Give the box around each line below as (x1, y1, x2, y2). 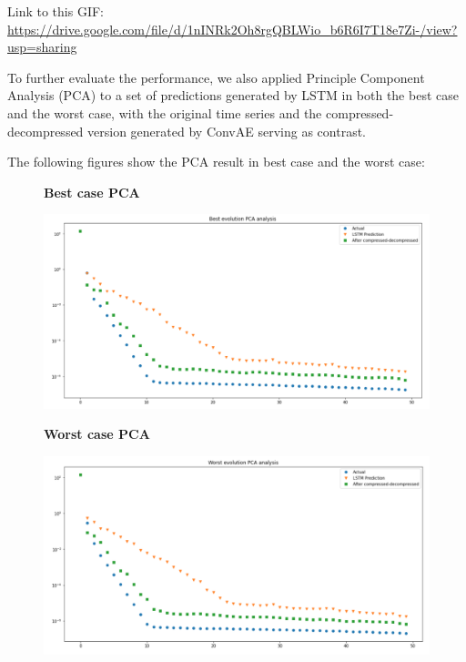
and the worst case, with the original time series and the (7, 103, 322, 122)
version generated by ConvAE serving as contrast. (87, 121, 366, 140)
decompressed (7, 121, 84, 140)
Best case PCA (44, 182, 140, 201)
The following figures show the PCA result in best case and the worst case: (7, 152, 425, 171)
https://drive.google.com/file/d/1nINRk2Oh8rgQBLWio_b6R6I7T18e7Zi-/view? (7, 19, 458, 38)
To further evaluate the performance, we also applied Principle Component (7, 67, 425, 87)
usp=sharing (7, 37, 77, 56)
